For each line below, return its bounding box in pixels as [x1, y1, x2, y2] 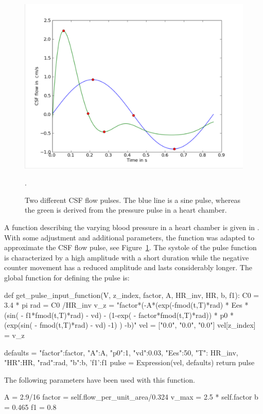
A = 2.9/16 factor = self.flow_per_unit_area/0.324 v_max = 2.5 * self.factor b [4, 391, 258, 402]
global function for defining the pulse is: [4, 272, 130, 283]
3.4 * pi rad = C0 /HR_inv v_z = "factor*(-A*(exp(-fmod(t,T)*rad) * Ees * [4, 299, 249, 310]
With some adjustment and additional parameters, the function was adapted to [4, 232, 255, 242]
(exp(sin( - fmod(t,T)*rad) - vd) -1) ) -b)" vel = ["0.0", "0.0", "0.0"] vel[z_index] [4, 319, 256, 330]
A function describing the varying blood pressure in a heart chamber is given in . [4, 222, 259, 233]
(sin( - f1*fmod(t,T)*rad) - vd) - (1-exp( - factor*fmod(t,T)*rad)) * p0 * [4, 309, 234, 320]
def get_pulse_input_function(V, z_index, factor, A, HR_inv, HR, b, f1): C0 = [4, 289, 259, 300]
